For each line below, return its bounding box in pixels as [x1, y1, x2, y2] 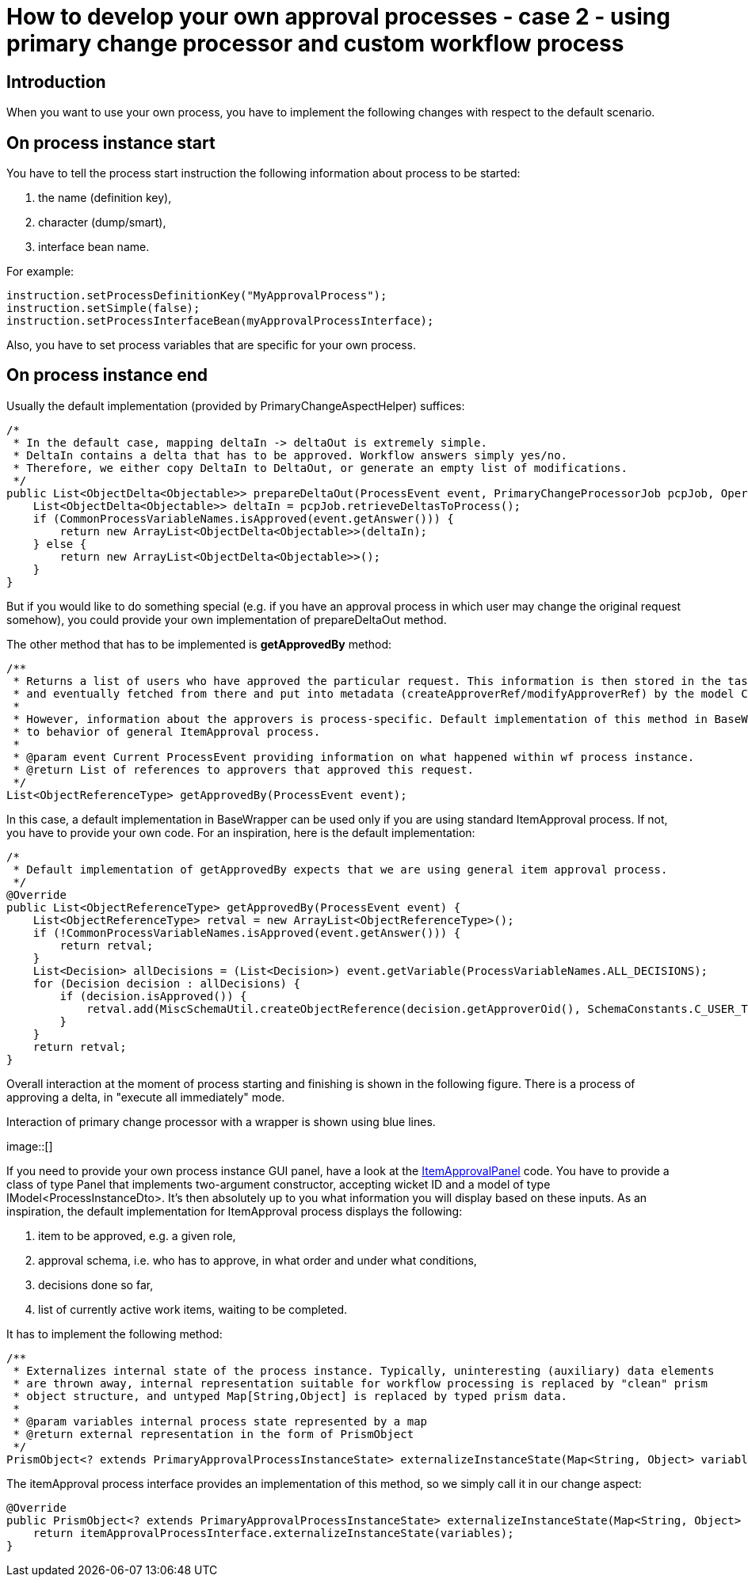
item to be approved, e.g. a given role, [38, 1228, 236, 1242]
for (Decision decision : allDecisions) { [32, 976, 300, 990]
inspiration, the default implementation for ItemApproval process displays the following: [6, 1204, 463, 1218]
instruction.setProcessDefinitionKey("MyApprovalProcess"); [6, 289, 387, 303]
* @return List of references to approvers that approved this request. [13, 763, 475, 776]
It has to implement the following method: [6, 1326, 223, 1341]
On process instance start [6, 132, 216, 153]
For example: [6, 264, 74, 279]
